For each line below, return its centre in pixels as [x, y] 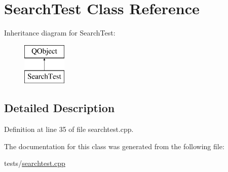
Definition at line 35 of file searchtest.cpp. [69, 129]
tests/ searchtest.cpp [35, 163]
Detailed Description [60, 108]
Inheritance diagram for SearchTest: [60, 33]
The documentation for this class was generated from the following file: [114, 146]
